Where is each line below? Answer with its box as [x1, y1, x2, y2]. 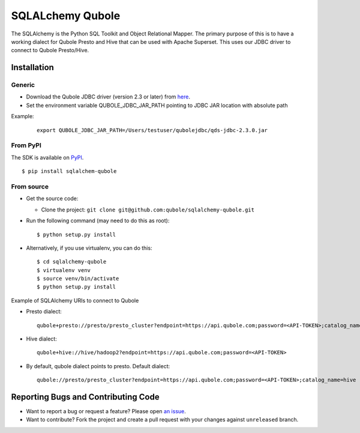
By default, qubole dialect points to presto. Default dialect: [26, 362, 170, 369]
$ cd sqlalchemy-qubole [37, 258, 107, 265]
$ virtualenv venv [37, 267, 91, 273]
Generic [11, 81, 35, 89]
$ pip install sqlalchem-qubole [22, 168, 117, 175]
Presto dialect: [26, 308, 62, 315]
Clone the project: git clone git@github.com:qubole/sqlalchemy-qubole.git [41, 206, 255, 213]
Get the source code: [26, 195, 79, 202]
